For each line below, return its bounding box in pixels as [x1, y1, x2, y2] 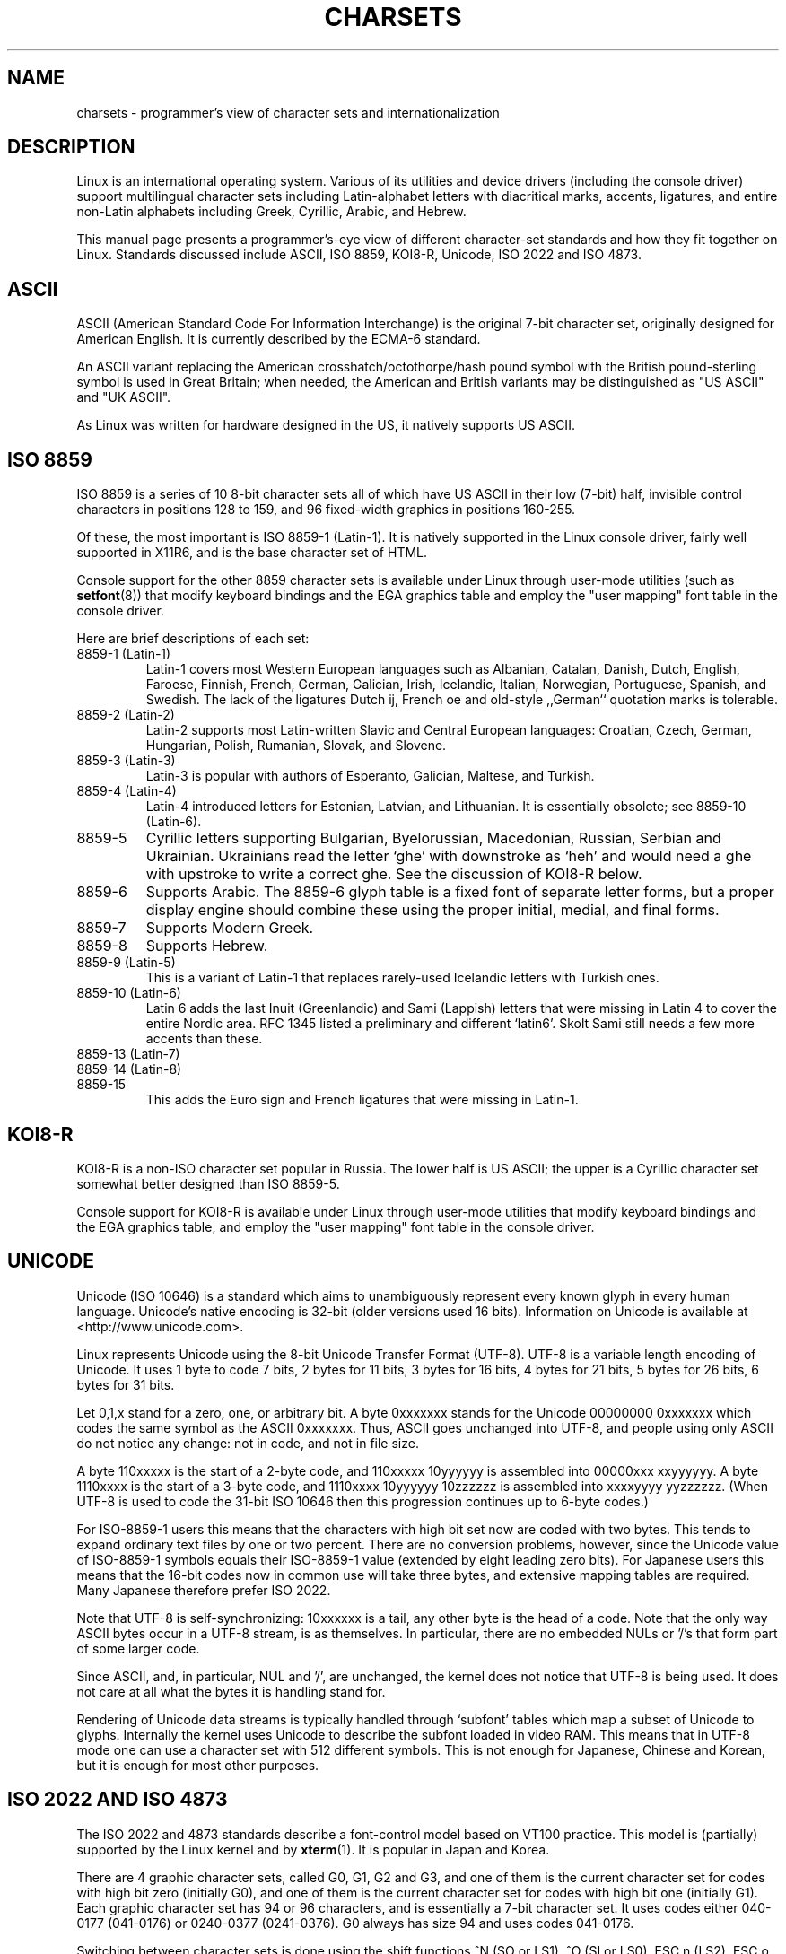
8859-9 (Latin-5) [76, 955, 176, 971]
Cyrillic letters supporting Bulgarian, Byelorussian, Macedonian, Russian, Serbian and [145, 829, 721, 848]
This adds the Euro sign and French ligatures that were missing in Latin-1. [145, 1092, 579, 1108]
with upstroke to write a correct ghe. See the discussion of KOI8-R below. [145, 865, 642, 884]
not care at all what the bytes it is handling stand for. [76, 1683, 386, 1699]
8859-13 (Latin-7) [76, 1046, 180, 1062]
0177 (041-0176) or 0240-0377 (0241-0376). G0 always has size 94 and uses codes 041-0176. [76, 1915, 634, 1931]
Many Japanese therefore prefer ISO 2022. [76, 1582, 331, 1598]
